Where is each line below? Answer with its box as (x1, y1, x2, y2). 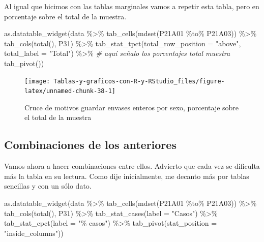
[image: (24, 77, 50, 85)
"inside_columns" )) (4, 227, 64, 238)
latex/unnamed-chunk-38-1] (24, 87, 115, 95)
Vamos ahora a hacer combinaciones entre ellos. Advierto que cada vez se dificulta (4, 161, 260, 171)
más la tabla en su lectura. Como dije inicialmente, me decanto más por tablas (4, 170, 249, 181)
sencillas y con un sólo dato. (4, 180, 92, 191)
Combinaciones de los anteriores (4, 137, 177, 153)
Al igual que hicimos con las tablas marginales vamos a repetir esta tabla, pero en (4, 1, 259, 11)
